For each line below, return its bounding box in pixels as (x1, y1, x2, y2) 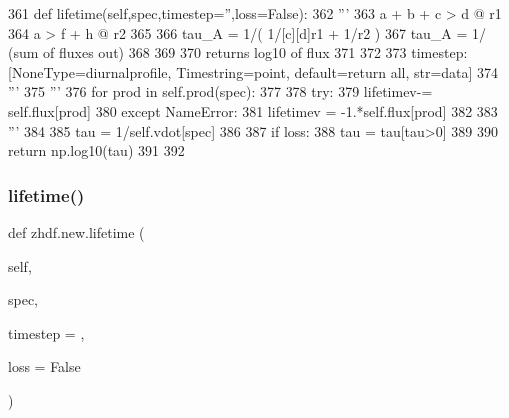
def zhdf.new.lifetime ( (8, 221, 145, 242)
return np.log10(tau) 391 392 (8, 140, 185, 161)
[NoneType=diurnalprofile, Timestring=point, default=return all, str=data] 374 (8, 61, 499, 82)
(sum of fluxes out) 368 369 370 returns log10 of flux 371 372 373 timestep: (8, 42, 468, 63)
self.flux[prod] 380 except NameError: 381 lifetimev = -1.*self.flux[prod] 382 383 (8, 100, 498, 121)
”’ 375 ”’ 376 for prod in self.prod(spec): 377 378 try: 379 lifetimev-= (8, 81, 433, 102)
